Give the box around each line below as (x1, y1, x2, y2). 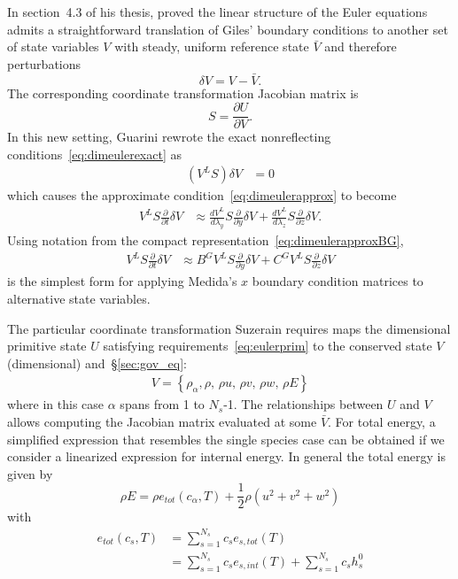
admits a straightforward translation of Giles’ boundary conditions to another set (7, 19, 448, 38)
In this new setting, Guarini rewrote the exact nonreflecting (7, 127, 331, 146)
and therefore (324, 37, 397, 56)
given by (7, 464, 53, 482)
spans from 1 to (120, 395, 205, 413)
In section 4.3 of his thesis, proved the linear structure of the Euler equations (7, 3, 428, 20)
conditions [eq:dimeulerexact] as (7, 144, 182, 163)
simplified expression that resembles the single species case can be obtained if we (7, 429, 445, 448)
